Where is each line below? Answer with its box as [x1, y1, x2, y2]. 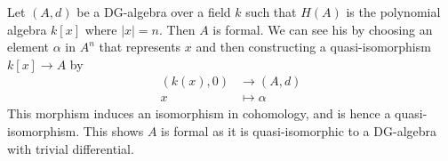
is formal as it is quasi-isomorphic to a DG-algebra [161, 122, 437, 141]
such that [245, 3, 297, 20]
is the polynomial [346, 3, 441, 20]
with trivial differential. [7, 139, 134, 157]
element [7, 37, 50, 56]
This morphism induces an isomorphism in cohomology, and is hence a [7, 104, 391, 123]
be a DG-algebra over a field [76, 3, 231, 20]
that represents [99, 37, 181, 56]
